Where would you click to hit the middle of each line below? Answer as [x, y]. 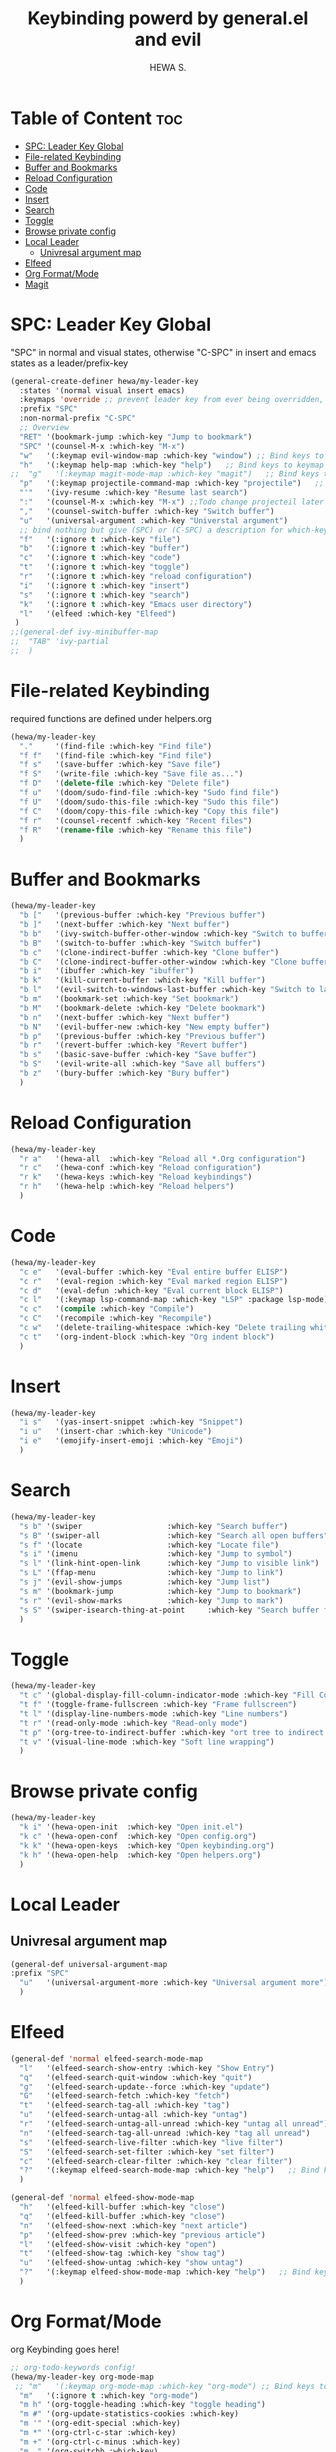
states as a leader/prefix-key [69, 363]
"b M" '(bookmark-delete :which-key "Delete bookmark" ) [143, 1008]
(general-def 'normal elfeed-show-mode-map [102, 2198]
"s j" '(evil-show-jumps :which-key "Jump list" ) [145, 1582]
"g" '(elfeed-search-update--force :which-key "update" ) [145, 2087]
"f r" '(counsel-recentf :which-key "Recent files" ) [136, 820]
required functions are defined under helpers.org [111, 718]
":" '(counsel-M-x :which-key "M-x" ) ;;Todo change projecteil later [172, 502]
